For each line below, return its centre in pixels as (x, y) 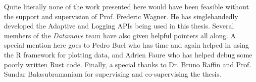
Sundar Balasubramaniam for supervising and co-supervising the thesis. (113, 74)
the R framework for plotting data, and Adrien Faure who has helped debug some (128, 54)
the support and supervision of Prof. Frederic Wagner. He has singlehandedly (121, 16)
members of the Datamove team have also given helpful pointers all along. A (120, 35)
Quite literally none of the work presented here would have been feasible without (127, 6)
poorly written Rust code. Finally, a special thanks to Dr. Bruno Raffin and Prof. (128, 64)
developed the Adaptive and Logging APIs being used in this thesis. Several (119, 26)
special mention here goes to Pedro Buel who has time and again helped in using (127, 45)
